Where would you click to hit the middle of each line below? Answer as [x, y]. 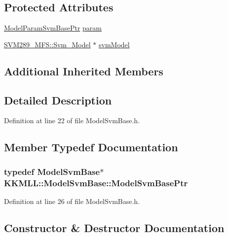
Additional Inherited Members [84, 71]
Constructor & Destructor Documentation [114, 227]
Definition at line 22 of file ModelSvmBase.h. [72, 120]
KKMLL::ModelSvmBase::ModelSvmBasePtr [96, 183]
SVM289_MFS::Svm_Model [47, 44]
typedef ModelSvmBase [52, 171]
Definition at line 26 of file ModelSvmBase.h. [72, 201]
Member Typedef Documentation [91, 147]
